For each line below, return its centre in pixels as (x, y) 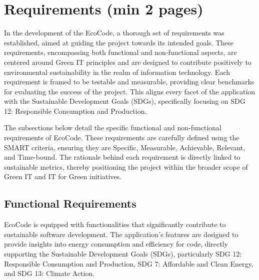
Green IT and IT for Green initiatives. (63, 176)
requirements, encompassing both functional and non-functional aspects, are (120, 52)
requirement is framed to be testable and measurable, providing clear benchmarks (129, 82)
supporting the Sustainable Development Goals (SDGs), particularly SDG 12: (123, 254)
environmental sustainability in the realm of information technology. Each (117, 72)
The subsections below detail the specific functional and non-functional (113, 128)
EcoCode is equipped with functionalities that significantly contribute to (115, 224)
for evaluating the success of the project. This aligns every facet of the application (130, 91)
